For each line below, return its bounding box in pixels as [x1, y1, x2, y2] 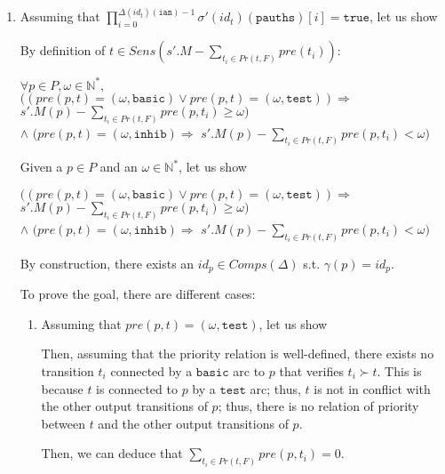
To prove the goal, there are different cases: [20, 285, 256, 303]
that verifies [279, 362, 344, 380]
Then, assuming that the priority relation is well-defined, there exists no [41, 344, 434, 363]
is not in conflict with [314, 379, 431, 398]
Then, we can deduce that [41, 444, 183, 462]
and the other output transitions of [98, 414, 289, 432]
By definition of [20, 41, 106, 60]
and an [99, 157, 138, 176]
